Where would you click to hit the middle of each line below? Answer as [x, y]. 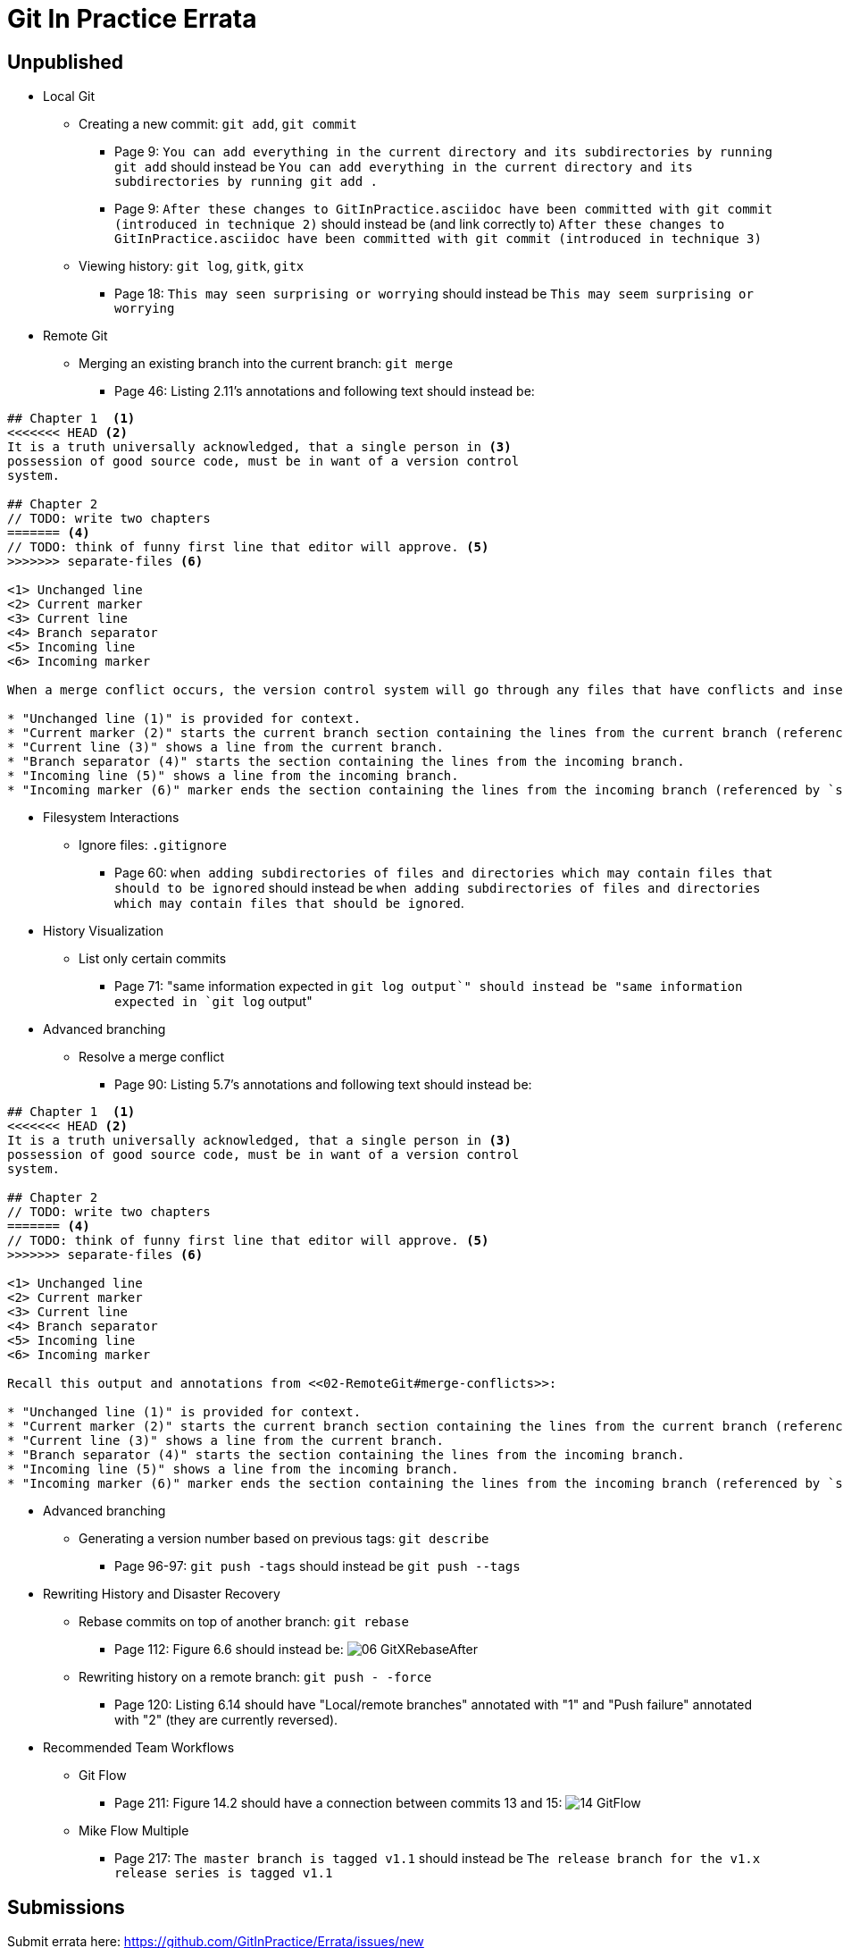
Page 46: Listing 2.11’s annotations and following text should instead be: [325, 391]
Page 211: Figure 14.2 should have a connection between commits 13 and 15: [338, 1803]
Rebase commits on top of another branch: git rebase [244, 1622]
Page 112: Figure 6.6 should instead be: [229, 1650]
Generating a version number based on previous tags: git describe [284, 1539]
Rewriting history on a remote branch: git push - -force [255, 1677]
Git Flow [103, 1776]
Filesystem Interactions [111, 818]
